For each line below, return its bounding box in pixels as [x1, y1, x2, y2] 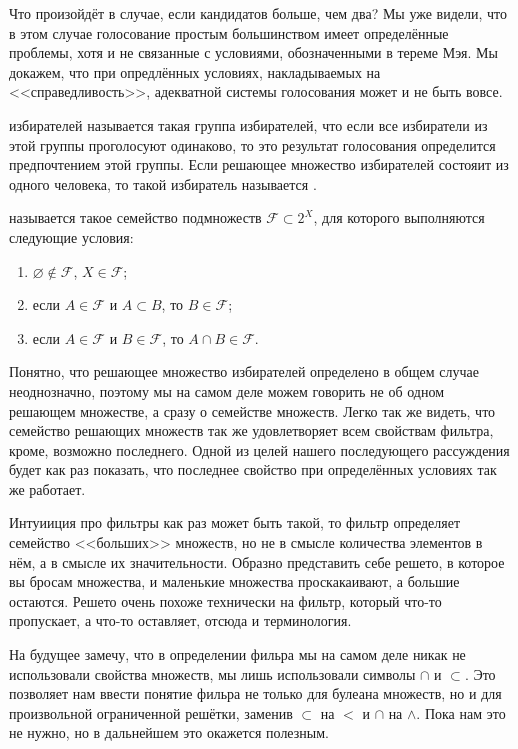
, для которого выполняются [313, 207, 485, 228]
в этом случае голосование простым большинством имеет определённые [9, 22, 449, 43]
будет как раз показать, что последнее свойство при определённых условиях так [9, 459, 497, 480]
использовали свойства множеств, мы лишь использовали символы [9, 663, 416, 684]
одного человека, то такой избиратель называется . [9, 173, 317, 194]
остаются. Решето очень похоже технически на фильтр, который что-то [9, 590, 442, 611]
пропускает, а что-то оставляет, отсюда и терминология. [9, 610, 352, 631]
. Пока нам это [416, 702, 506, 723]
